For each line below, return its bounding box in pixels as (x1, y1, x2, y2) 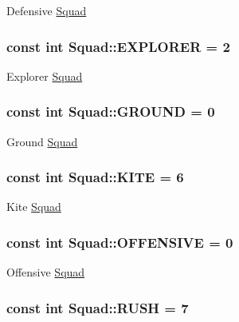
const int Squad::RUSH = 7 (6, 297, 189, 317)
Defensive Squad (6, 2, 87, 18)
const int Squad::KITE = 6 (6, 167, 184, 187)
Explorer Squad (6, 67, 83, 84)
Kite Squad (6, 198, 61, 215)
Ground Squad (6, 133, 78, 149)
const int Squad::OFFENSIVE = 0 (6, 232, 233, 252)
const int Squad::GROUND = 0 (6, 101, 215, 121)
